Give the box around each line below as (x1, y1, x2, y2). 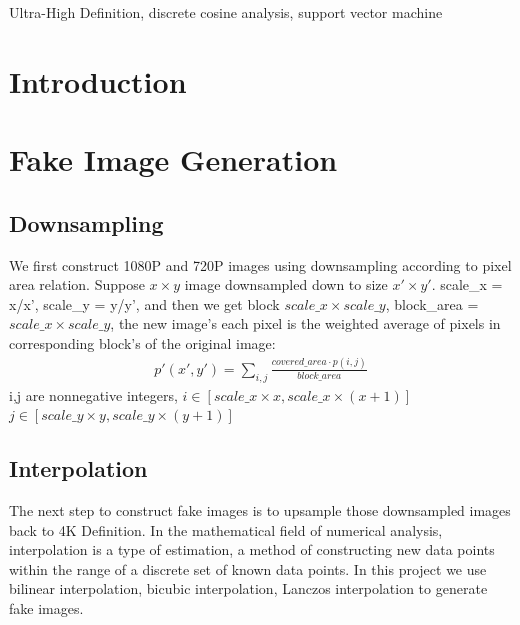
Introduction (9, 60, 187, 101)
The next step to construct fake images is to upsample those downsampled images (9, 500, 511, 521)
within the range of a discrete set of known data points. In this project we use (9, 558, 487, 579)
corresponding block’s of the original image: (9, 332, 276, 353)
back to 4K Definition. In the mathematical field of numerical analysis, (9, 519, 443, 540)
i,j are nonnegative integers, (9, 384, 178, 405)
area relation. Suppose (9, 274, 145, 295)
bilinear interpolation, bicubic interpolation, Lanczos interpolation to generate (9, 578, 488, 599)
